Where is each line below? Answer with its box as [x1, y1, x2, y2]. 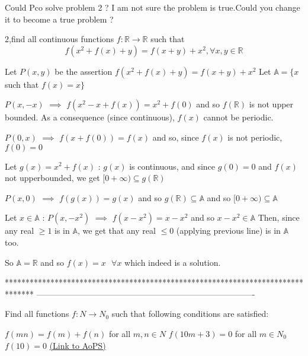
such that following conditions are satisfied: [111, 307, 269, 320]
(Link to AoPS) [49, 339, 106, 351]
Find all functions [5, 307, 69, 320]
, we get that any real [78, 224, 156, 237]
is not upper [249, 98, 294, 110]
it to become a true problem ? [5, 12, 114, 25]
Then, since [258, 211, 300, 224]
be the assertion [54, 65, 113, 77]
